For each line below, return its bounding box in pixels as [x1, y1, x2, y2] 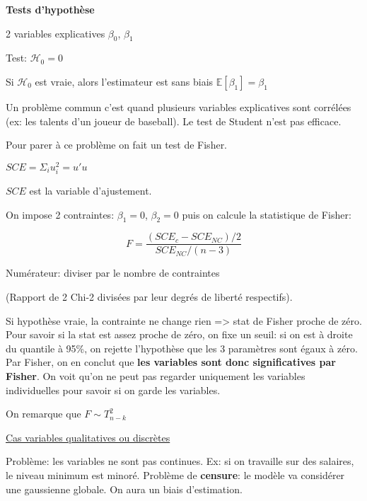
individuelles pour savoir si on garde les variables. [6, 382, 221, 397]
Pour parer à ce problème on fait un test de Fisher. [6, 137, 228, 152]
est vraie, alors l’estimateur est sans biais [35, 74, 214, 88]
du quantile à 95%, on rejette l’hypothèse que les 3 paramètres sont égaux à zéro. [6, 340, 358, 355]
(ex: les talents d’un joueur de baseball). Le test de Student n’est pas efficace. [6, 113, 342, 128]
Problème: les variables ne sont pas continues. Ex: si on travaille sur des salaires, [6, 454, 354, 468]
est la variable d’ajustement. [29, 183, 152, 197]
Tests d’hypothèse [6, 2, 95, 16]
